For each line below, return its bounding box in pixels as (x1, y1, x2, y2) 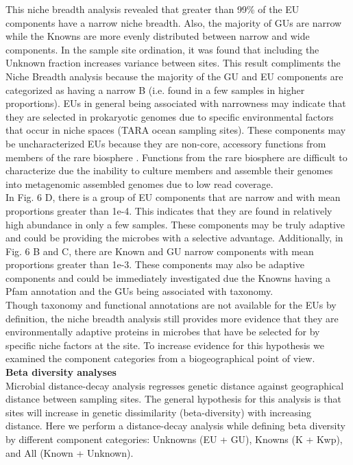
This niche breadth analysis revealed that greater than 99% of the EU (5, 2, 300, 16)
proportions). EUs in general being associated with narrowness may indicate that (5, 96, 346, 110)
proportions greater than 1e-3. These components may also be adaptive (5, 257, 305, 272)
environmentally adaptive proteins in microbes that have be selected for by (5, 324, 320, 339)
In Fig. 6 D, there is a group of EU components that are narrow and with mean (5, 190, 341, 204)
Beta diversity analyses (5, 365, 117, 379)
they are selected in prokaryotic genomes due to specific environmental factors (5, 109, 334, 123)
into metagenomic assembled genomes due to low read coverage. (5, 176, 273, 191)
